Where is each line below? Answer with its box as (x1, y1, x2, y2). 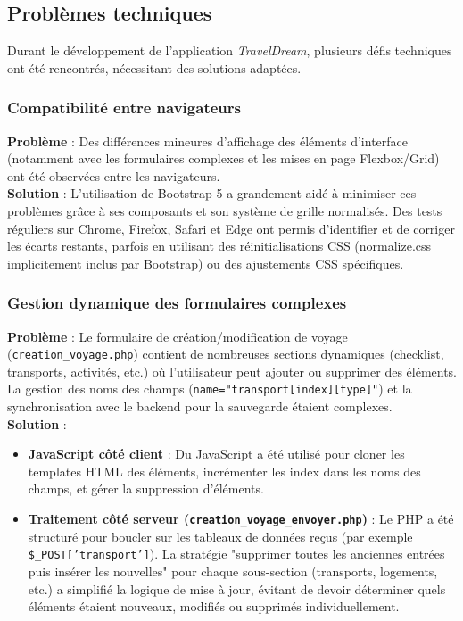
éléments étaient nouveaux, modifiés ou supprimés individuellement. (28, 597, 400, 616)
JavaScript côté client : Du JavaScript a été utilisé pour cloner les (28, 444, 405, 463)
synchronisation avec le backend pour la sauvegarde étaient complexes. (7, 397, 393, 416)
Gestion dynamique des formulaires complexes (7, 292, 347, 314)
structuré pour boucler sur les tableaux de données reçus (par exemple (28, 526, 413, 545)
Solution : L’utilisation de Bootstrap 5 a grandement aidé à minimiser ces (7, 184, 417, 203)
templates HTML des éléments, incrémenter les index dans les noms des (28, 461, 421, 480)
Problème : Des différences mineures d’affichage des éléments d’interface (7, 131, 409, 150)
